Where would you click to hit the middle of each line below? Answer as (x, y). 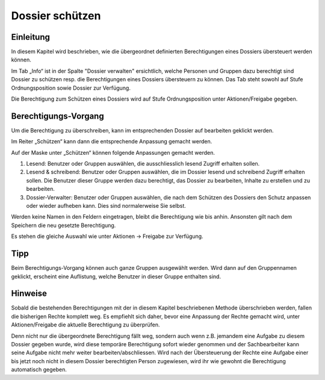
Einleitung (31, 37)
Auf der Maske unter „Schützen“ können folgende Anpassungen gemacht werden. (113, 152)
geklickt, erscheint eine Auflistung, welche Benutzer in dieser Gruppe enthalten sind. (116, 276)
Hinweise (29, 294)
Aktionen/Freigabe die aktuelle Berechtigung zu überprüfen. (85, 325)
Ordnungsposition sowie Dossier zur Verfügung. (71, 88)
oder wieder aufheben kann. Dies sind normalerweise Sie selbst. (106, 206)
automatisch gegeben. (39, 370)
